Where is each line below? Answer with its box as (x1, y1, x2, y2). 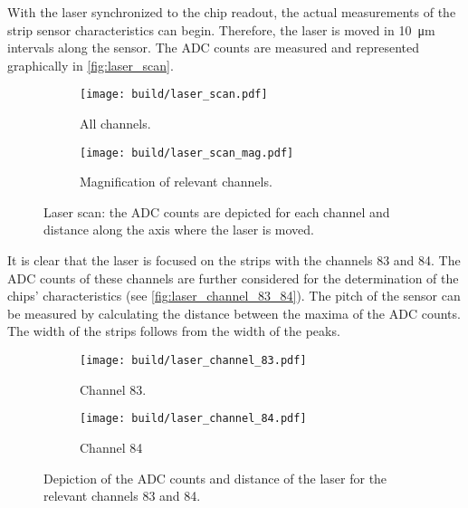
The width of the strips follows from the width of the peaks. (7, 321, 340, 340)
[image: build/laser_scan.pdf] (80, 88, 268, 101)
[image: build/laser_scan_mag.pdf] (80, 146, 294, 159)
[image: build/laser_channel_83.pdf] (80, 354, 307, 368)
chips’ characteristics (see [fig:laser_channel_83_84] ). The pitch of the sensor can (7, 286, 461, 305)
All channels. (80, 114, 151, 133)
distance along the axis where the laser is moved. (43, 220, 315, 239)
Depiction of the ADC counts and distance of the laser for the (43, 468, 387, 487)
